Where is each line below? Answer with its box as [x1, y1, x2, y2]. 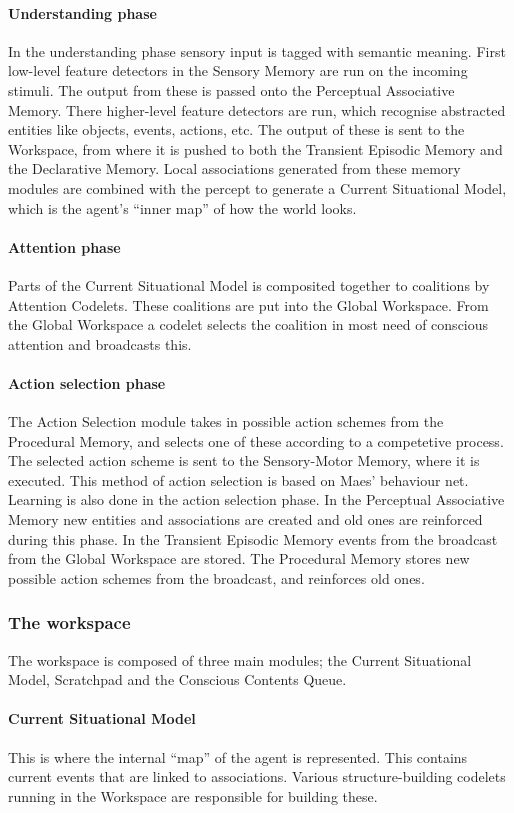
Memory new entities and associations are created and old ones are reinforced [8, 509, 483, 530]
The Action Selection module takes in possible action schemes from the [8, 411, 444, 432]
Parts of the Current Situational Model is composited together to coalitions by [8, 274, 490, 295]
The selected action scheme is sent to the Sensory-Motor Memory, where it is [8, 450, 480, 471]
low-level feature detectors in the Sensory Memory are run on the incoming [8, 60, 468, 81]
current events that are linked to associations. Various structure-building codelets [8, 766, 506, 787]
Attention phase [8, 236, 121, 257]
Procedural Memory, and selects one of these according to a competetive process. [8, 430, 504, 451]
